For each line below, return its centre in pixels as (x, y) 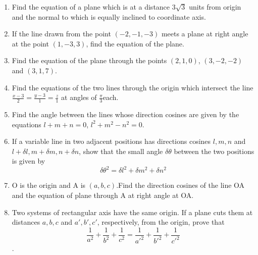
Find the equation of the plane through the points (89, 60)
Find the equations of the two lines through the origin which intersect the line (133, 87)
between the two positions (214, 151)
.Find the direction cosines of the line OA (180, 185)
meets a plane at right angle (205, 34)
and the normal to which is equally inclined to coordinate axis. (109, 16)
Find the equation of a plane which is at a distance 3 (94, 7)
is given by (29, 161)
